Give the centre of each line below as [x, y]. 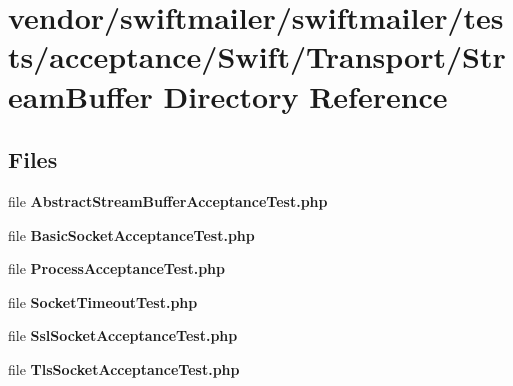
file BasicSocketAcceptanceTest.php [131, 234]
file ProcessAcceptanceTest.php [117, 268]
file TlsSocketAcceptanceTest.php [124, 368]
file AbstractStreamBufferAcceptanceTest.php [168, 200]
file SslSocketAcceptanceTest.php [123, 335]
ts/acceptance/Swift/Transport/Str [257, 56]
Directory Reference [305, 95]
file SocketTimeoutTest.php [103, 301]
